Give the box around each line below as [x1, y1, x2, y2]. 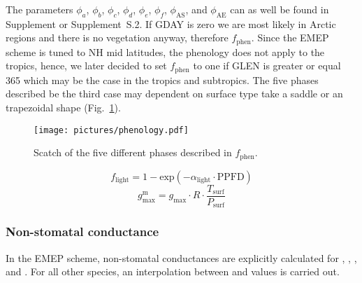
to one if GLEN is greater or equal [193, 58, 341, 73]
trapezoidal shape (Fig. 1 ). [6, 100, 121, 115]
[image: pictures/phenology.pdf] [34, 125, 189, 135]
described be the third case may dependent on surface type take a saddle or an [6, 86, 343, 101]
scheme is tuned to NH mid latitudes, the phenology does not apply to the [6, 44, 325, 59]
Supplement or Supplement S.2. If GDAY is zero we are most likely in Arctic [6, 16, 336, 31]
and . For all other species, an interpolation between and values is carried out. [6, 264, 340, 279]
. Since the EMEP [251, 30, 329, 45]
